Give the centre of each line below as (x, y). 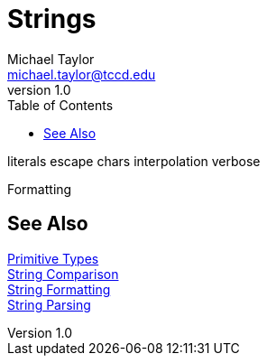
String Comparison (63, 274)
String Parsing (49, 304)
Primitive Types (53, 258)
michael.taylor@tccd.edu (82, 74)
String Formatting (59, 289)
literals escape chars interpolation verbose (134, 161)
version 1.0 (39, 89)
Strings (52, 19)
